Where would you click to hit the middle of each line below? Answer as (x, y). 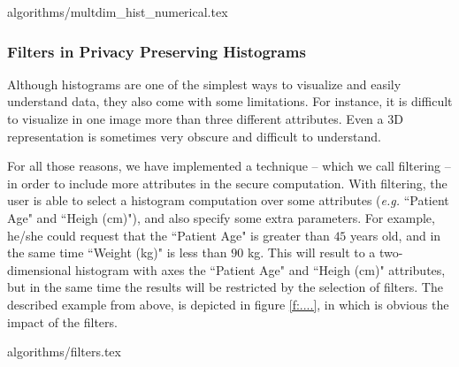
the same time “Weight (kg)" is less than (117, 252)
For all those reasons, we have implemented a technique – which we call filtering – (229, 166)
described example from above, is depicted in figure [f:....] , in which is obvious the (228, 304)
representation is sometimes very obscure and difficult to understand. (194, 136)
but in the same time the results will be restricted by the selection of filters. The (225, 287)
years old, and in (396, 235)
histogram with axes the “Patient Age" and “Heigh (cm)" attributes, (260, 269)
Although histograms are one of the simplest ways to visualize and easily (204, 84)
